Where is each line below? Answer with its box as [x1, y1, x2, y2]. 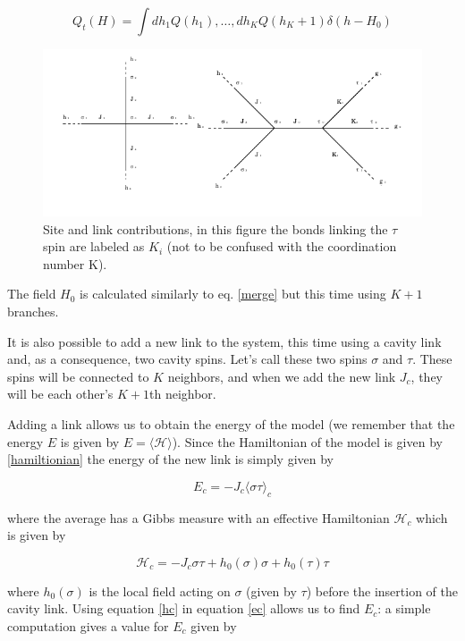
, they [410, 367, 443, 385]
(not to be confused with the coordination [166, 237, 397, 256]
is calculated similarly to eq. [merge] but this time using [80, 284, 386, 303]
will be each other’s [7, 384, 114, 403]
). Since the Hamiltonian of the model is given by [172, 432, 443, 451]
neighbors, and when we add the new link [167, 367, 396, 385]
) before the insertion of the [306, 581, 458, 600]
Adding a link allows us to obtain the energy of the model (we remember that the [7, 414, 455, 433]
